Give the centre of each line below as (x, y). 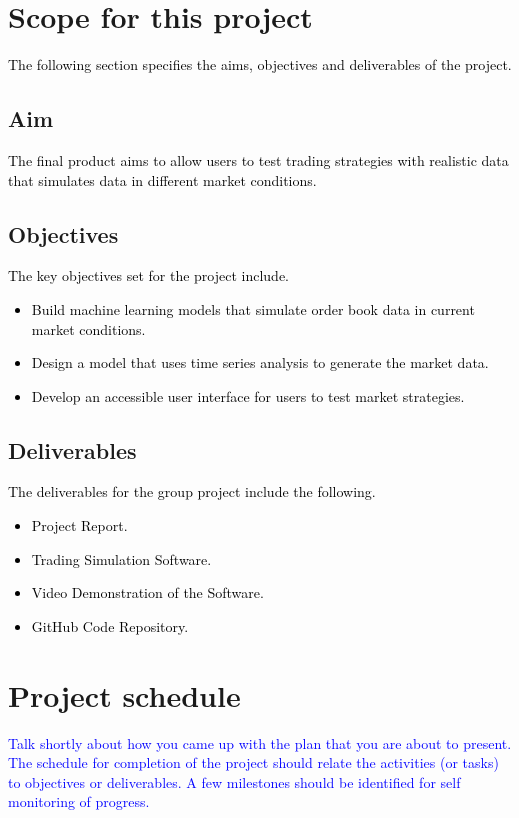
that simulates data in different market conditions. (162, 179)
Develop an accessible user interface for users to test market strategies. (248, 395)
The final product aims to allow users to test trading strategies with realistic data (258, 159)
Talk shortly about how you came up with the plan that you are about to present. (260, 742)
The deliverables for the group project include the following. (192, 491)
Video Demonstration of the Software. (147, 592)
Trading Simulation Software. (121, 558)
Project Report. (79, 525)
